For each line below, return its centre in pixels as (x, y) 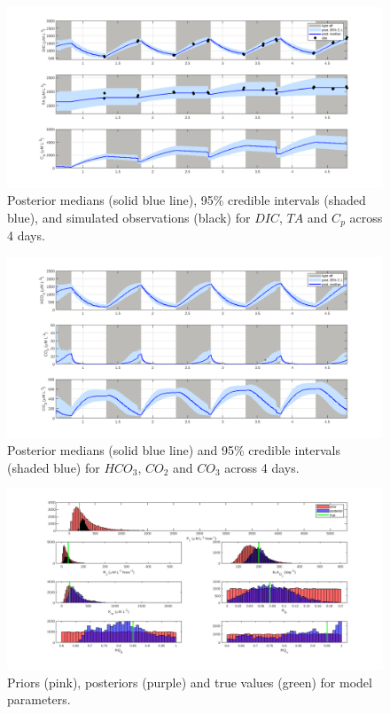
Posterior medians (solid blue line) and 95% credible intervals (174, 450)
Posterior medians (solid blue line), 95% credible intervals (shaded (187, 200)
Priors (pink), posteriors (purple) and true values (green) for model (190, 682)
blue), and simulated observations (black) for (129, 217)
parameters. (39, 699)
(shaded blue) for (54, 467)
